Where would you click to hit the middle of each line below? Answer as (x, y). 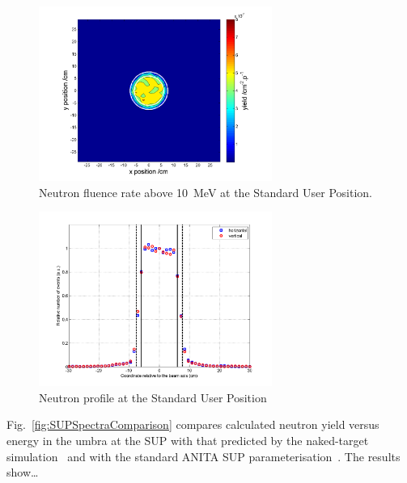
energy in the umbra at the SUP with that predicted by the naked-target (188, 440)
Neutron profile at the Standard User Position (153, 397)
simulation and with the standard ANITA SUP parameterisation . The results (203, 456)
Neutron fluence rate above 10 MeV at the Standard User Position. (206, 192)
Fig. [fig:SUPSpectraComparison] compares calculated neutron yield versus (193, 424)
